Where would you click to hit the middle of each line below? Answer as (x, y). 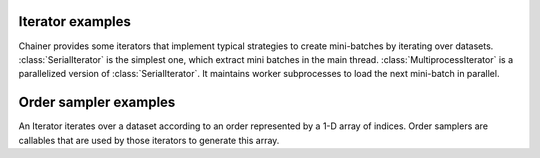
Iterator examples (75, 21)
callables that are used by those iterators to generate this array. (149, 140)
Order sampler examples (97, 102)
